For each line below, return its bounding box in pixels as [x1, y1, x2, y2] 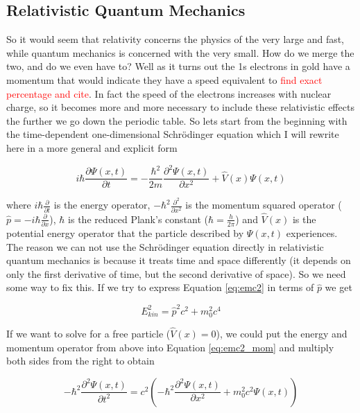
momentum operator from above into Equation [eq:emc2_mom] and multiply [6, 340, 334, 354]
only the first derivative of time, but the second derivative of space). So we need [6, 266, 346, 281]
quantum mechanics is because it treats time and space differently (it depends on [6, 253, 351, 267]
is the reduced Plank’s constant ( [68, 211, 208, 226]
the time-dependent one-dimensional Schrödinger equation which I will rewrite [6, 127, 339, 141]
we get [325, 280, 352, 295]
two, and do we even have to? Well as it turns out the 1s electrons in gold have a [6, 59, 350, 73]
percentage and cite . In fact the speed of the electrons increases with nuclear [6, 86, 332, 100]
